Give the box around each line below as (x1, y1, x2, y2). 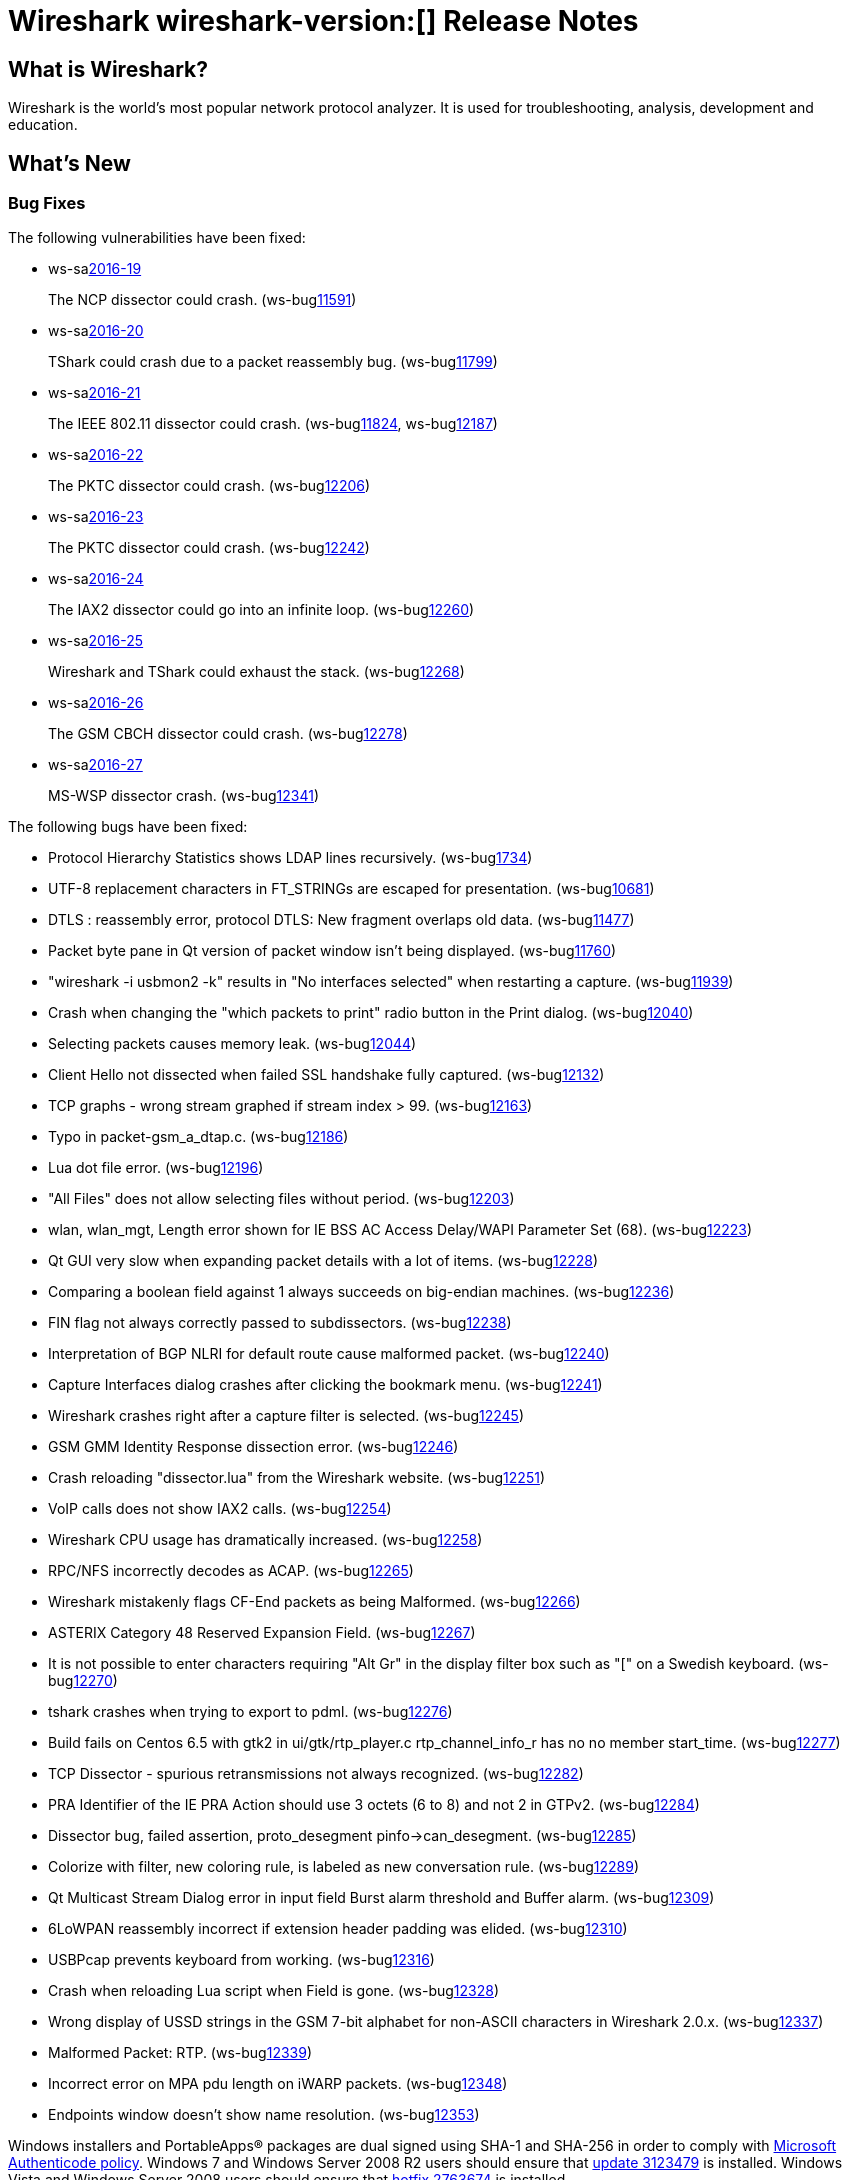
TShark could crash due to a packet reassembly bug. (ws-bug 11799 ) (48, 353, 498, 371)
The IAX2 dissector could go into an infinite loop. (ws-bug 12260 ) (48, 601, 475, 619)
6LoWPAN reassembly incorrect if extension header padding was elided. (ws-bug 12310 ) (48, 1920, 628, 1938)
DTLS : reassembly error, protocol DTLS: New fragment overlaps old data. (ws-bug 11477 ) (48, 911, 635, 929)
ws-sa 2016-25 (48, 632, 144, 650)
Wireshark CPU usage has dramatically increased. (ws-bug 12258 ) (48, 1531, 483, 1549)
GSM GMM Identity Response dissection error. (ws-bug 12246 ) (48, 1438, 459, 1456)
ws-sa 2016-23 (48, 508, 144, 526)
